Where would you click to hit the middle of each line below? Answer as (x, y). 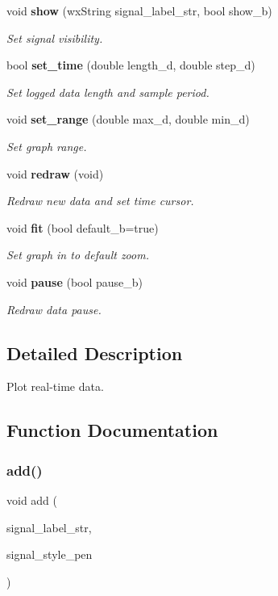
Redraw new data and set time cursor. (100, 201)
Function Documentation (112, 430)
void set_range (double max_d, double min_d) (128, 119)
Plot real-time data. (55, 386)
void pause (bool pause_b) (75, 281)
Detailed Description (95, 353)
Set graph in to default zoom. (78, 255)
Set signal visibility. (55, 38)
